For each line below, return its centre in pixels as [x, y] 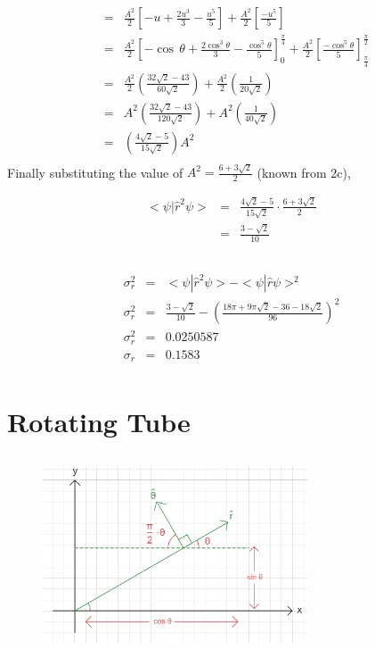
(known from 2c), [304, 172]
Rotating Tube [99, 422]
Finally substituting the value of [95, 172]
